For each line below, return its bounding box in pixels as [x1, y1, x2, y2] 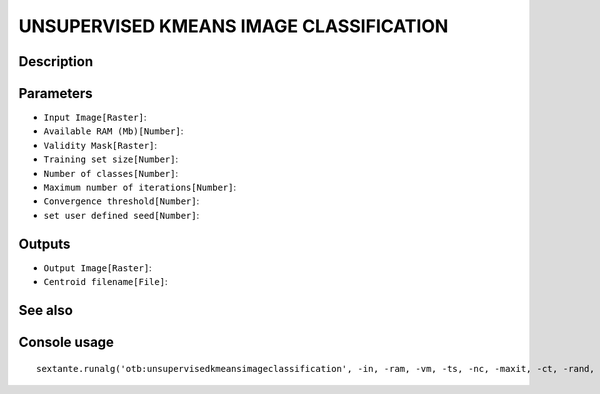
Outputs [18, 235, 71, 252]
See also [18, 301, 74, 319]
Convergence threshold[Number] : [43, 195, 200, 207]
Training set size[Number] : [43, 153, 179, 165]
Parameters [18, 85, 93, 102]
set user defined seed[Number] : [43, 209, 200, 221]
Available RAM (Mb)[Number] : [43, 125, 184, 137]
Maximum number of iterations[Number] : [43, 181, 237, 194]
